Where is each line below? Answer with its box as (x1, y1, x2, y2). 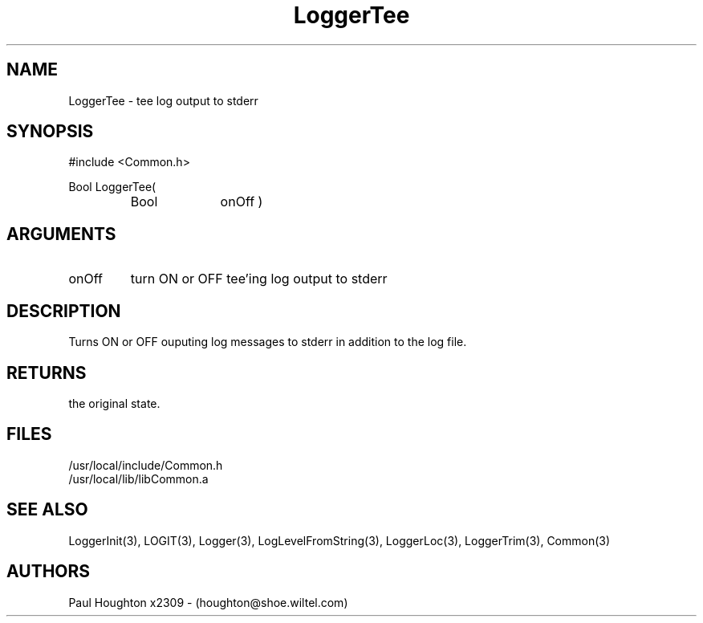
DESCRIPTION (6, 300, 121, 321)
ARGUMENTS (6, 223, 116, 244)
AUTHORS (6, 561, 91, 582)
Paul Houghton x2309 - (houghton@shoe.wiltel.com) (68, 595, 348, 609)
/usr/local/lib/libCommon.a (68, 471, 209, 486)
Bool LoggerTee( (68, 180, 156, 194)
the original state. (68, 396, 161, 410)
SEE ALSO (6, 499, 88, 520)
